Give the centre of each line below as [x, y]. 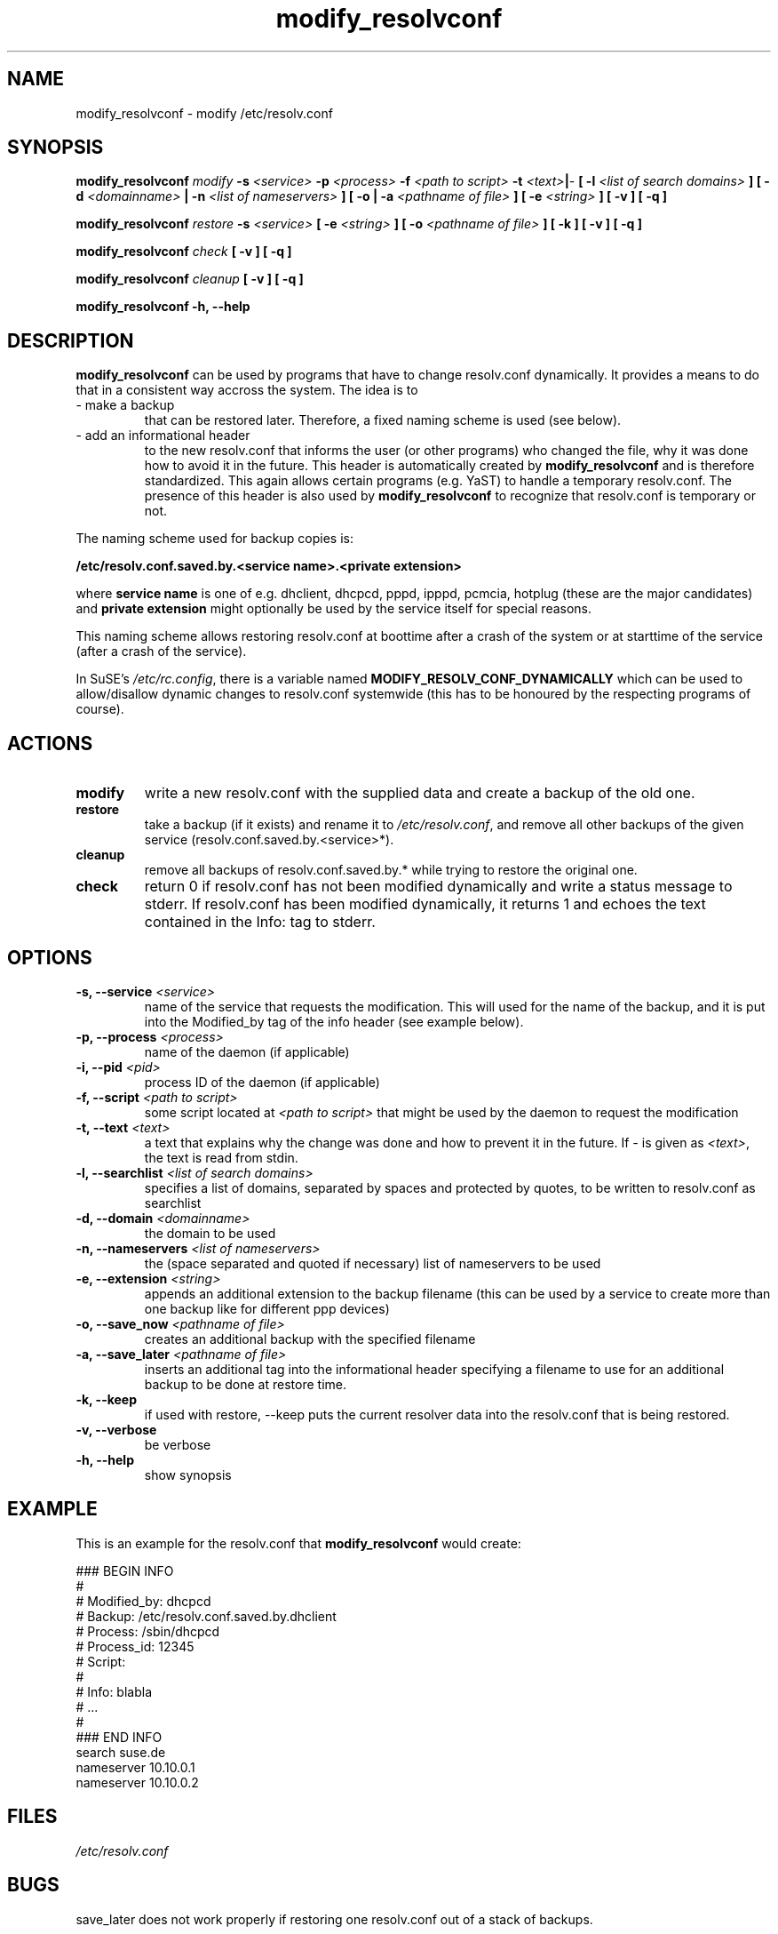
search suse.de [121, 1752]
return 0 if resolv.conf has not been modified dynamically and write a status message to [438, 887]
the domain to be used [210, 1233]
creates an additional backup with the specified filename [310, 1339]
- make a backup [125, 405]
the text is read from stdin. [221, 1157]
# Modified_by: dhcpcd [143, 1601]
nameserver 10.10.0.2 [137, 1782]
